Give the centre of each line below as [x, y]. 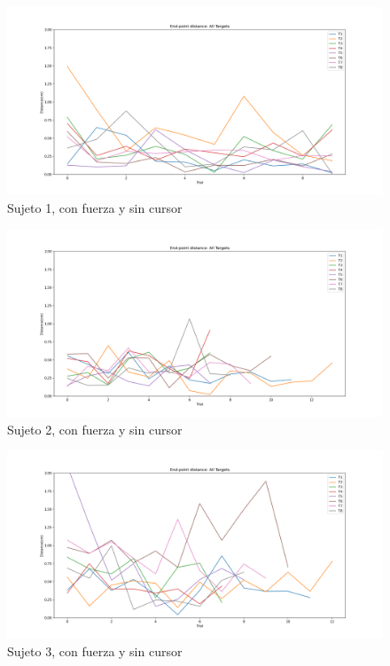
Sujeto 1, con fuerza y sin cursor [95, 207]
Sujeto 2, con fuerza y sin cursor [95, 429]
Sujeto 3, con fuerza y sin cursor [95, 650]
